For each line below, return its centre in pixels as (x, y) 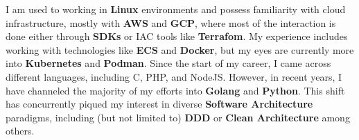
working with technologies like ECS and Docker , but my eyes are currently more (180, 49)
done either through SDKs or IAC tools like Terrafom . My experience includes (177, 36)
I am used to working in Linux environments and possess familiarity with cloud (176, 9)
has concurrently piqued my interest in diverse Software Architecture (159, 104)
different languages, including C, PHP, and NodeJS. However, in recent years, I (174, 76)
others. (20, 131)
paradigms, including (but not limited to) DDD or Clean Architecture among (178, 117)
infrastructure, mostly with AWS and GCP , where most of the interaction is (171, 22)
